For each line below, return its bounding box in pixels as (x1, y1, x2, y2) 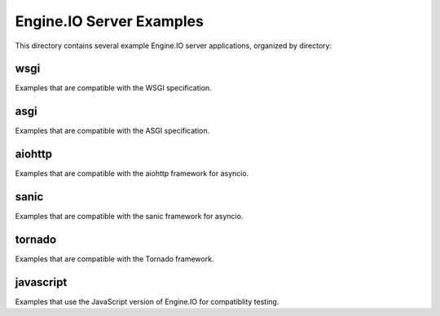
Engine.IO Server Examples (15, 12, 204, 30)
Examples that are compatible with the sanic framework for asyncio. (15, 212, 244, 222)
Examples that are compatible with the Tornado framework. (15, 254, 214, 264)
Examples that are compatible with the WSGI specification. (15, 83, 212, 93)
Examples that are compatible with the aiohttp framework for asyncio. (15, 169, 249, 178)
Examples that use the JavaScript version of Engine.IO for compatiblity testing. (15, 296, 279, 306)
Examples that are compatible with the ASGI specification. (15, 126, 210, 136)
